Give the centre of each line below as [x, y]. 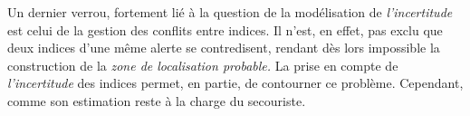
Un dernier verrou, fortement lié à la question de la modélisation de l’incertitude [230, 12]
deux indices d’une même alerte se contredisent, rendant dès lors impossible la [224, 48]
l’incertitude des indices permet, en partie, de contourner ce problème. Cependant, [235, 83]
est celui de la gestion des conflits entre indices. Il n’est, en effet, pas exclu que [225, 29]
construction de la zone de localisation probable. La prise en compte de [203, 65]
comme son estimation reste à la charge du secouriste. [157, 100]
